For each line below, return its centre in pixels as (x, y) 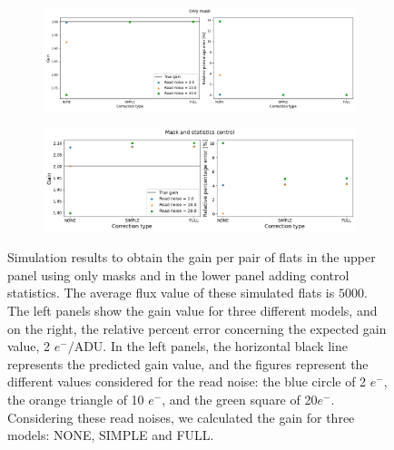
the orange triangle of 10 (76, 400)
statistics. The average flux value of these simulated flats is (171, 293)
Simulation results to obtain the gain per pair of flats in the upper (192, 257)
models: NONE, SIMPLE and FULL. (111, 435)
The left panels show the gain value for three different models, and (192, 311)
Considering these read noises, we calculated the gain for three (181, 417)
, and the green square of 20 (240, 400)
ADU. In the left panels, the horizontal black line (211, 346)
